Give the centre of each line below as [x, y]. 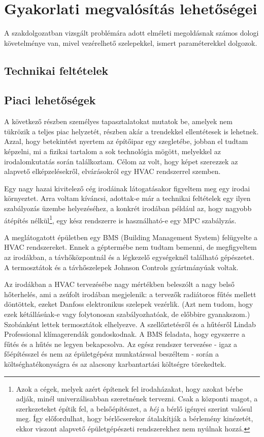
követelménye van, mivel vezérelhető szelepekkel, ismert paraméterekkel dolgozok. [131, 42]
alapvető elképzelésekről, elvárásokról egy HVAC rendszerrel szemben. [112, 171]
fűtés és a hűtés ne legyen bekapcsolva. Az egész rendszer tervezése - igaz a [121, 344]
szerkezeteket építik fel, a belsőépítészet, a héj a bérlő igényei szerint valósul [134, 408]
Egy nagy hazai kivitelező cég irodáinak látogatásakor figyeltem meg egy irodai [127, 188]
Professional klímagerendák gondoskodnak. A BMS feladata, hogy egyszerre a [125, 334]
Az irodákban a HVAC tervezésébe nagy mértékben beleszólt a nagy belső [119, 284]
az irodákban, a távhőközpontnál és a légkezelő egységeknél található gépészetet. [129, 257]
